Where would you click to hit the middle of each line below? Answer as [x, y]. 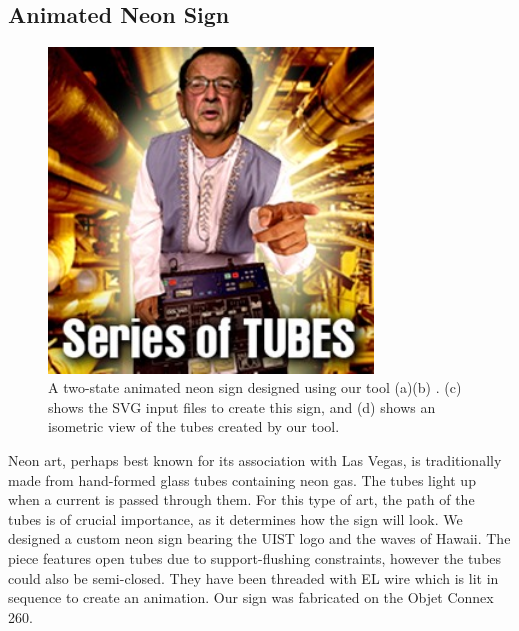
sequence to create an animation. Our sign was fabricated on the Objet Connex [251, 597]
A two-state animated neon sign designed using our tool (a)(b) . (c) [255, 387]
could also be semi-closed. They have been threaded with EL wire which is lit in [253, 577]
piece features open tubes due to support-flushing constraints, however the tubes [255, 557]
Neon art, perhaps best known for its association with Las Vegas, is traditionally [255, 459]
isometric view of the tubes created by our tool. [194, 426]
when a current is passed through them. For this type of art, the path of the [241, 499]
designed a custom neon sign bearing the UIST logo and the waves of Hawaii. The [259, 538]
